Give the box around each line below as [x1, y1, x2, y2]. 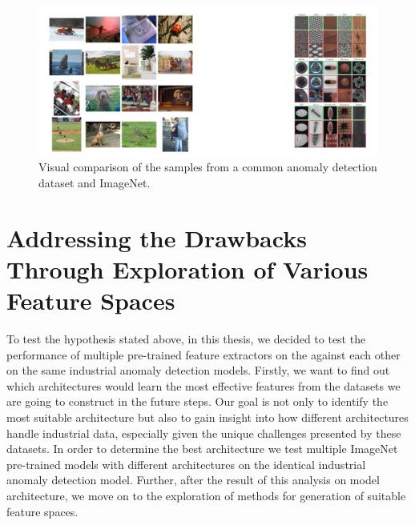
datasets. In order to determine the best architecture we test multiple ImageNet [6, 440, 398, 457]
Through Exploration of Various [6, 252, 369, 285]
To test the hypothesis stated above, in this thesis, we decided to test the [6, 331, 366, 347]
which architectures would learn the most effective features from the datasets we [6, 377, 401, 394]
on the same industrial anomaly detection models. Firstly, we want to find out [6, 362, 390, 379]
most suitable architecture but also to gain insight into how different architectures [6, 408, 409, 425]
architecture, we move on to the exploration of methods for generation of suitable [6, 487, 406, 503]
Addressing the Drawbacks [6, 221, 307, 254]
